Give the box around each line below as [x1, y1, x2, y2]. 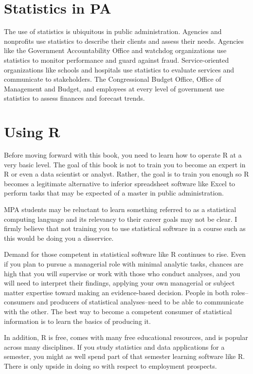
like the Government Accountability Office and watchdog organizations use [4, 45, 227, 55]
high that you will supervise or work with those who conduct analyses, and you [4, 268, 240, 278]
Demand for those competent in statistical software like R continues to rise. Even [4, 249, 246, 259]
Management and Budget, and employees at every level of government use [4, 83, 225, 93]
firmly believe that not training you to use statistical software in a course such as [4, 223, 246, 233]
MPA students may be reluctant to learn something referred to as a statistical [4, 204, 236, 214]
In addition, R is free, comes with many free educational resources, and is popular [4, 332, 248, 342]
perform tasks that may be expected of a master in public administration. [4, 188, 224, 198]
